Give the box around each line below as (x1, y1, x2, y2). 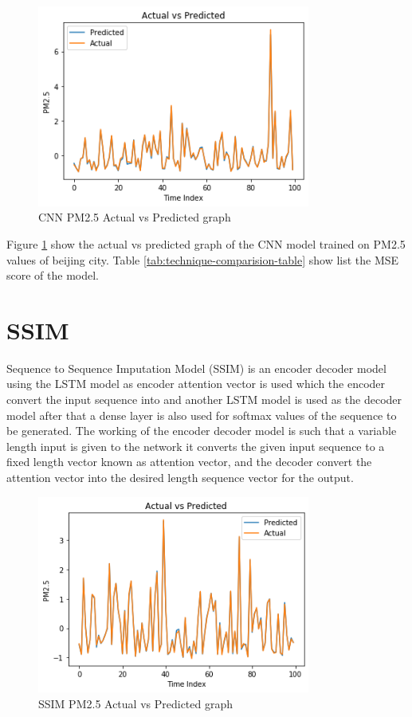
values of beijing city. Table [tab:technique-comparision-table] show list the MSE (6, 251, 399, 268)
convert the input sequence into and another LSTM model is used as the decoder (6, 391, 402, 408)
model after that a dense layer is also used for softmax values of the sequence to (6, 406, 397, 423)
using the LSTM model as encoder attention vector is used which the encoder (6, 375, 386, 392)
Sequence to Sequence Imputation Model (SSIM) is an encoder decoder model (6, 359, 386, 376)
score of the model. (6, 267, 99, 284)
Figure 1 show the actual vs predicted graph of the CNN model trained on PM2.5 (6, 235, 406, 252)
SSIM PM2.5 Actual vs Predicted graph (38, 695, 233, 711)
